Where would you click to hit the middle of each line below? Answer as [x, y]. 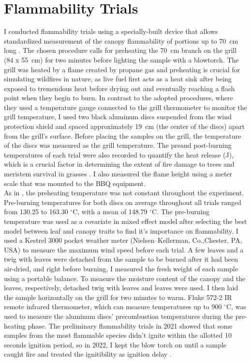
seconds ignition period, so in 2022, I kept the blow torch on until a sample [115, 344]
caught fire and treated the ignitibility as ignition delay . [88, 354]
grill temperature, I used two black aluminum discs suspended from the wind [118, 117]
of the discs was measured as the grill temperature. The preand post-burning [118, 145]
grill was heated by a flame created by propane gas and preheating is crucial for [122, 69]
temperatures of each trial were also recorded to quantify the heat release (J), [119, 154]
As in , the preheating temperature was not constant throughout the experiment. [124, 193]
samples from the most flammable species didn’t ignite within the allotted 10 [118, 335]
